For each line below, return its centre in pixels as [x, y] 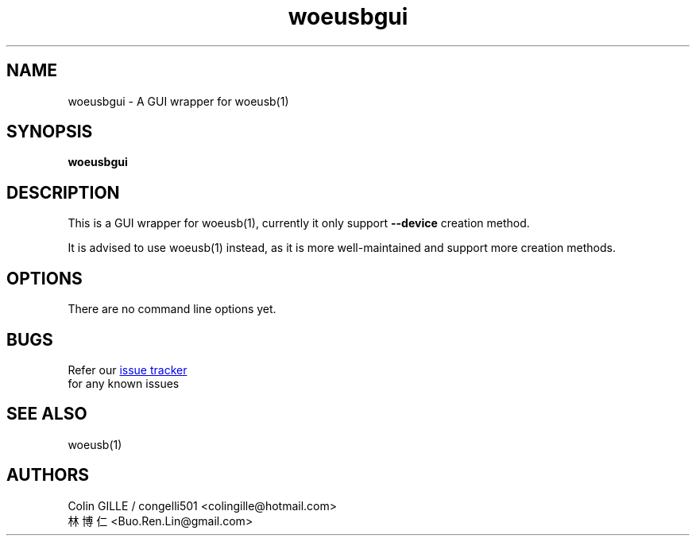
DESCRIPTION [63, 192]
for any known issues [124, 383]
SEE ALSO [47, 414]
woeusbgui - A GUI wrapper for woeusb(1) [178, 101]
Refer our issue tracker [128, 370]
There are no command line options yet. [172, 309]
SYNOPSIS [50, 132]
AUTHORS [48, 475]
